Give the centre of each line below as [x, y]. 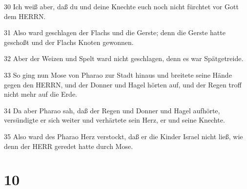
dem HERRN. [25, 16]
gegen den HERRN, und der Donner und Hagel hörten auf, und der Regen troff [123, 84]
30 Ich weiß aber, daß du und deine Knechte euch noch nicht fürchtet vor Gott [121, 6]
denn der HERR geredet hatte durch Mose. [69, 146]
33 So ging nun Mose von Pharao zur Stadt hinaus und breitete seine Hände [118, 74]
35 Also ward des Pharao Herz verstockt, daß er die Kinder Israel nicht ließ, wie [123, 136]
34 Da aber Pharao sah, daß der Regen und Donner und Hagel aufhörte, [112, 110]
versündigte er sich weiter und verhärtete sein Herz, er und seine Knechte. [114, 120]
